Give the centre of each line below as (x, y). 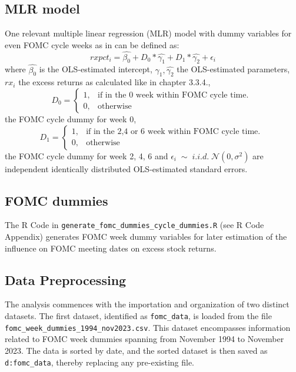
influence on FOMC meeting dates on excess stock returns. (111, 248)
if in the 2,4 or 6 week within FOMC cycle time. (173, 132)
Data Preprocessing (66, 279)
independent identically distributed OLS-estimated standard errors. (126, 168)
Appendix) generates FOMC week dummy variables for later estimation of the (146, 237)
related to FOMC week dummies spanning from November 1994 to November (144, 339)
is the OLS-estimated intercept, (96, 69)
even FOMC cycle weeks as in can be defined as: (92, 44)
